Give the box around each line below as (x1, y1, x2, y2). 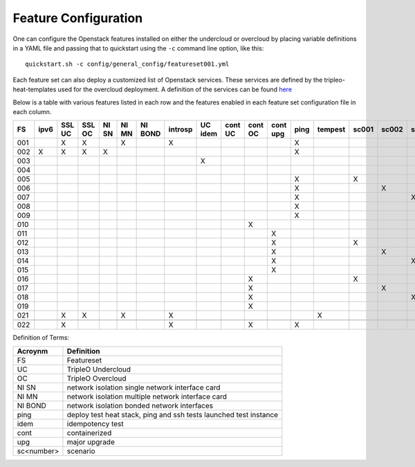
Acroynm (17, 346, 48, 356)
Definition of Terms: (12, 333, 69, 342)
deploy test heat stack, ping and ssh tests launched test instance (66, 410, 279, 419)
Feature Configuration (12, 10, 143, 26)
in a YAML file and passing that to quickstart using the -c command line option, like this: (12, 44, 264, 52)
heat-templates (12, 85, 57, 93)
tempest (317, 125, 346, 134)
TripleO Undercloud (66, 364, 131, 374)
